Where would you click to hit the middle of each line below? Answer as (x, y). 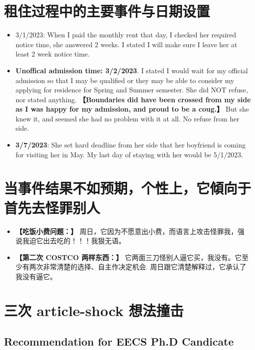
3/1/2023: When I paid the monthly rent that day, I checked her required (126, 35)
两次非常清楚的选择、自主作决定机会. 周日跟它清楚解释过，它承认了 (138, 267)
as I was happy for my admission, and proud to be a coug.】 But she (132, 109)
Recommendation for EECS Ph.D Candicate (119, 341)
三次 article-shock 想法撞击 (94, 310)
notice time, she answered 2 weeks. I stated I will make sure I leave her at (126, 44)
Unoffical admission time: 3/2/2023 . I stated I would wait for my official (132, 70)
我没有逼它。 (36, 276)
